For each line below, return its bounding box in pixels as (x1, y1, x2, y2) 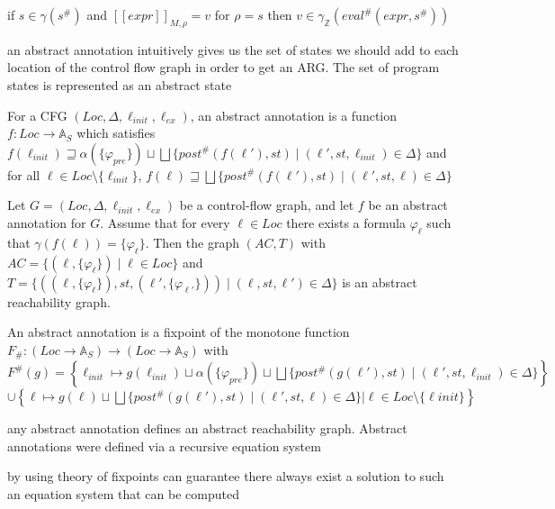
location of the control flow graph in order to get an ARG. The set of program (7, 58, 440, 77)
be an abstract (368, 195, 448, 214)
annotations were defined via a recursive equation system (7, 436, 321, 455)
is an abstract (342, 272, 417, 291)
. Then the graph (145, 232, 239, 251)
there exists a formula (286, 213, 406, 232)
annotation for (7, 213, 86, 232)
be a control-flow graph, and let (179, 195, 354, 214)
